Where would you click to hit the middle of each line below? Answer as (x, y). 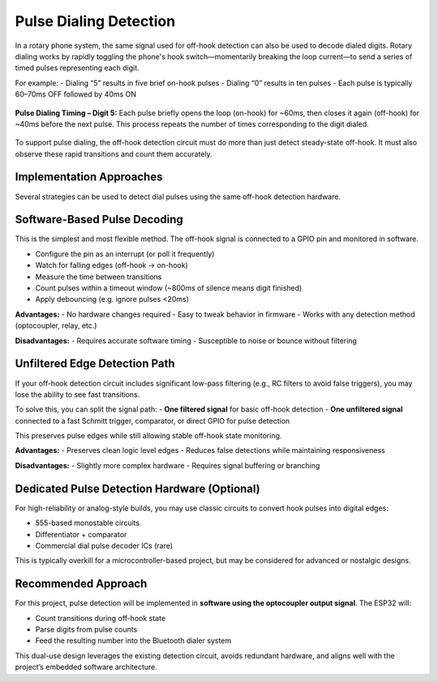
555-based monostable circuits (88, 523)
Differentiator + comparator (81, 534)
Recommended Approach (81, 584)
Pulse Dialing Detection (95, 21)
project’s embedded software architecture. (86, 667)
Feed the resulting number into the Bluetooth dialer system (133, 640)
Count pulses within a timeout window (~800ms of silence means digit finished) (169, 288)
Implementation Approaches (89, 177)
